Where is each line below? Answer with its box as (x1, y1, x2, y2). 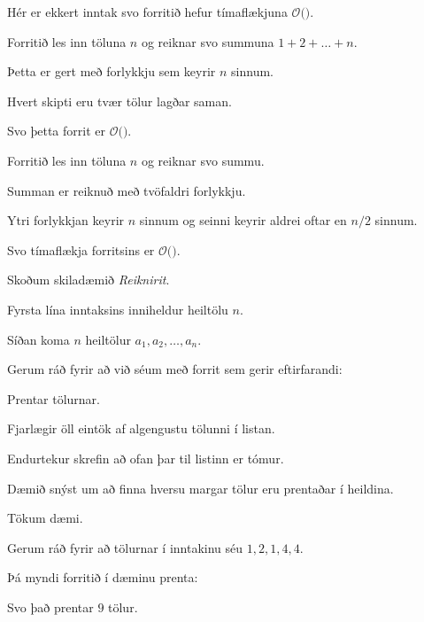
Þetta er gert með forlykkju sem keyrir (7, 62, 216, 81)
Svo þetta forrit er (7, 121, 105, 140)
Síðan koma (7, 330, 70, 348)
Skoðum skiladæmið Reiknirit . (7, 270, 170, 289)
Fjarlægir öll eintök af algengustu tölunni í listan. (7, 419, 275, 438)
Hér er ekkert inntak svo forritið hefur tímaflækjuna (7, 3, 288, 20)
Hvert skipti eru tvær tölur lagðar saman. (7, 91, 232, 110)
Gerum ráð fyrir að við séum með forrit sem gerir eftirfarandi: (7, 360, 343, 378)
